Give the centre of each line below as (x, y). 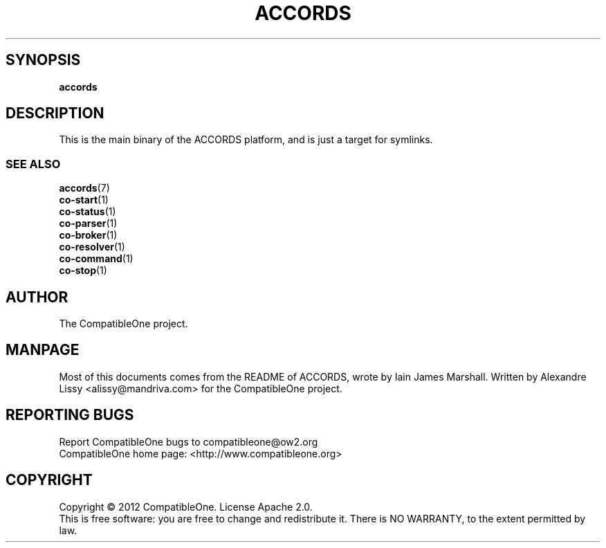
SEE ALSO (33, 164)
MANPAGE (43, 350)
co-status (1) (88, 212)
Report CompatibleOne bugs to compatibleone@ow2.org (189, 441)
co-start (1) (84, 200)
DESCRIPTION (55, 113)
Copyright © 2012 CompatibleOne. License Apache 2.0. (186, 506)
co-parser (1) (88, 223)
